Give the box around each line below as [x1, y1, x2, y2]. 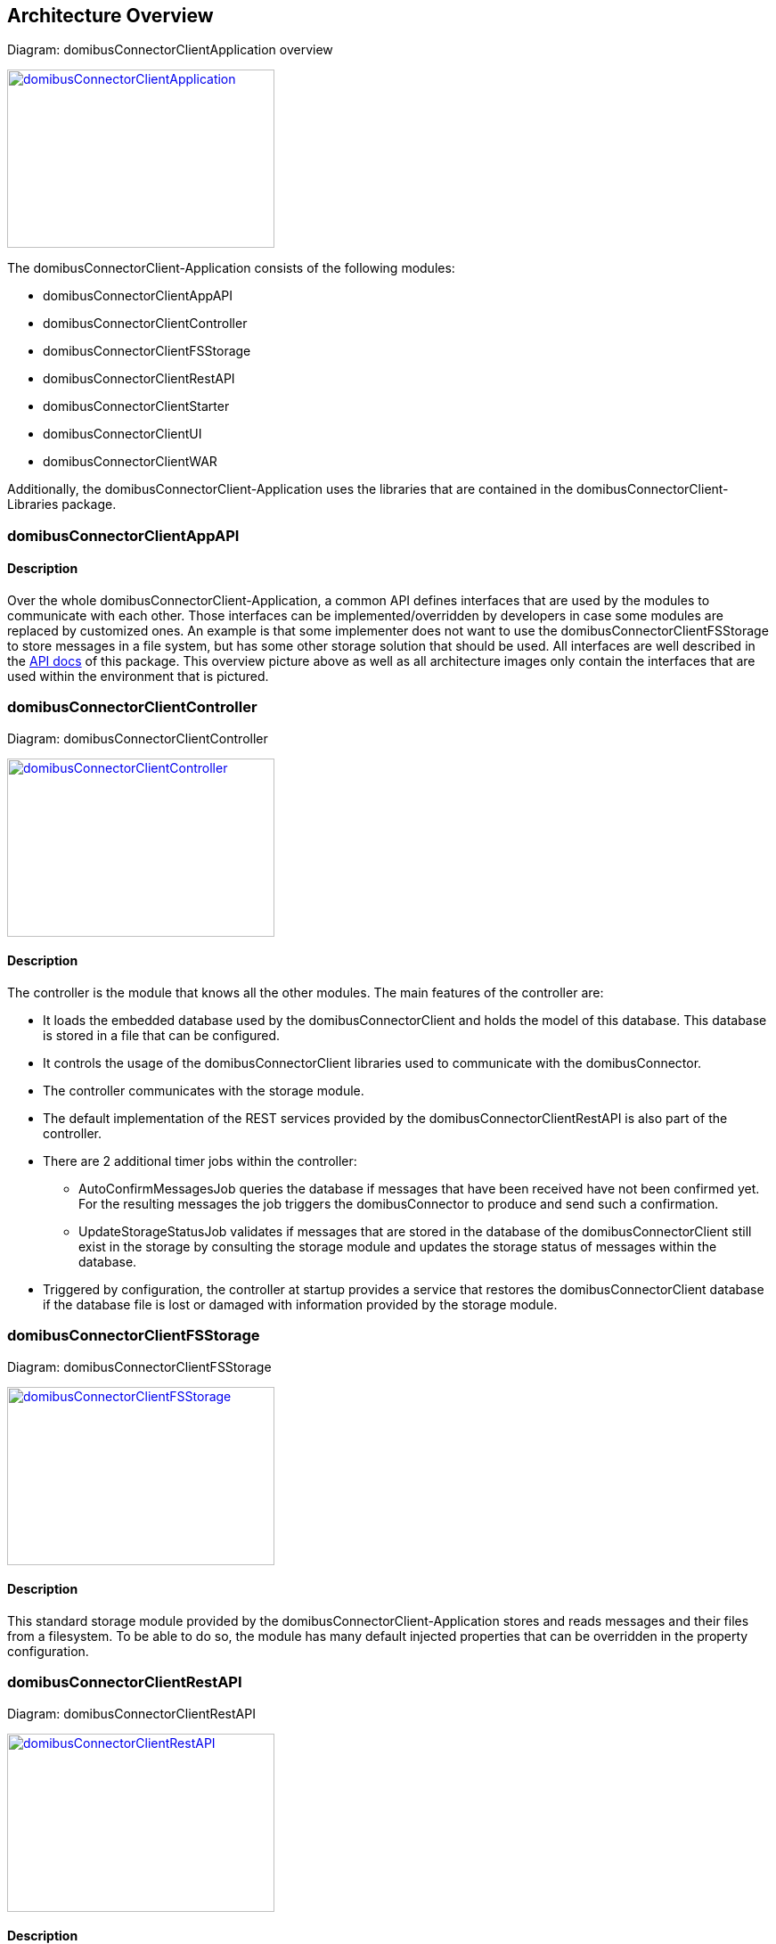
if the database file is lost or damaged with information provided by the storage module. [43, 1296, 558, 1312]
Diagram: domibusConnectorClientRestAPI [7, 1705, 256, 1721]
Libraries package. [7, 496, 117, 513]
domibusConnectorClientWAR [43, 454, 217, 470]
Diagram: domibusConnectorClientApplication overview [7, 42, 333, 58]
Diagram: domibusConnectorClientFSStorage [7, 1358, 272, 1374]
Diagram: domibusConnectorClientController [7, 730, 268, 746]
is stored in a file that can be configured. [43, 1027, 281, 1043]
